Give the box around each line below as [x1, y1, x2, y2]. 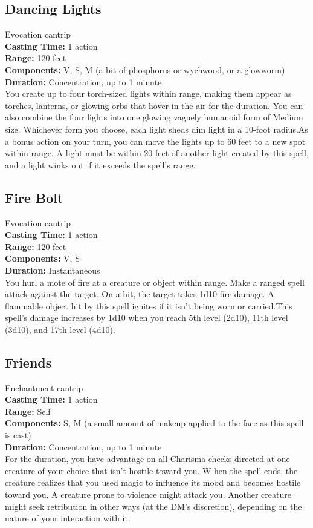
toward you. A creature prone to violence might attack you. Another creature [5, 488, 291, 501]
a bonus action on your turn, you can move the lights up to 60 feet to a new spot [5, 134, 306, 147]
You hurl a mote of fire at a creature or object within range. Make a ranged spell [5, 276, 305, 288]
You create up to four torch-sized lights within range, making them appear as [5, 87, 292, 100]
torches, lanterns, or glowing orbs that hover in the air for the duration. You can [5, 99, 303, 111]
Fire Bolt [5, 188, 63, 206]
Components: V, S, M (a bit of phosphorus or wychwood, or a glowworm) [5, 63, 285, 76]
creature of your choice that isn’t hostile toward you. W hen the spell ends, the [5, 464, 298, 477]
